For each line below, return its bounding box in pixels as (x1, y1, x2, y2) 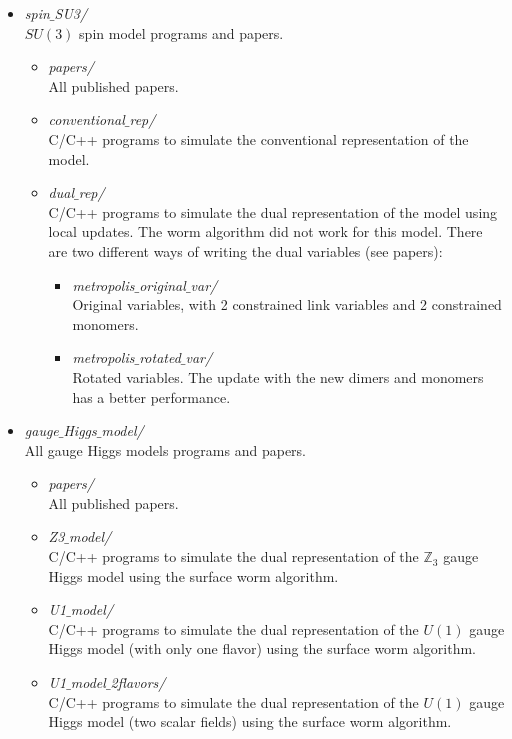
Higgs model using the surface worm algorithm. (48, 565, 339, 586)
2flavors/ (110, 672, 166, 693)
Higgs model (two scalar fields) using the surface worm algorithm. (48, 711, 452, 732)
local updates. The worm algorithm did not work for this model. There (48, 221, 483, 242)
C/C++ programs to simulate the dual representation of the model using (48, 201, 498, 222)
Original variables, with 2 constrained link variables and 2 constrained (72, 294, 502, 315)
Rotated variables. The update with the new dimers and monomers (72, 366, 484, 387)
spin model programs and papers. (79, 22, 284, 43)
